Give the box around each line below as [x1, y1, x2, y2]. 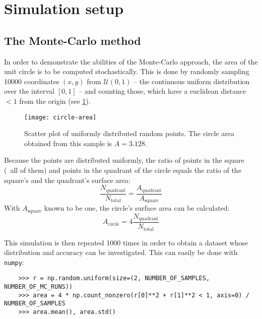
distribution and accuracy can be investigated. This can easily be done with [4, 247, 238, 258]
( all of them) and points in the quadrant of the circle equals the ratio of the [4, 164, 241, 175]
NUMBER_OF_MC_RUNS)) [4, 283, 73, 290]
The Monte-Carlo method [4, 32, 141, 48]
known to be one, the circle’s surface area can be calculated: [44, 203, 230, 213]
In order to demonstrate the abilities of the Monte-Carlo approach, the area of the [4, 56, 258, 67]
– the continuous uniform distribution [134, 76, 250, 86]
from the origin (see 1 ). [19, 95, 91, 106]
